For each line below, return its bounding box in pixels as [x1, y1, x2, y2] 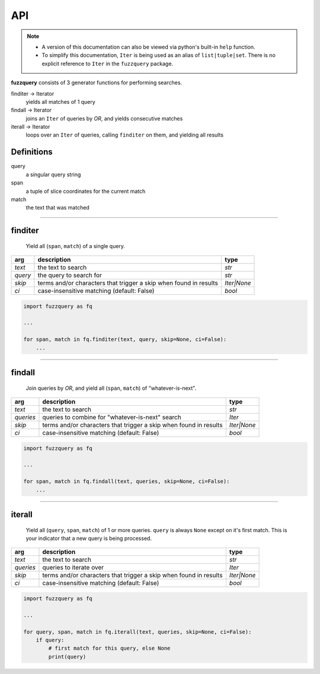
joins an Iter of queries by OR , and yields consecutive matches [25, 115, 183, 122]
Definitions [11, 147, 53, 157]
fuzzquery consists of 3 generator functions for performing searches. [11, 79, 183, 86]
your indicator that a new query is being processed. [25, 535, 152, 542]
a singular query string [25, 171, 81, 178]
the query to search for [37, 271, 102, 279]
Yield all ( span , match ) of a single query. [25, 242, 126, 249]
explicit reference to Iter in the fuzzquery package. [41, 60, 174, 67]
